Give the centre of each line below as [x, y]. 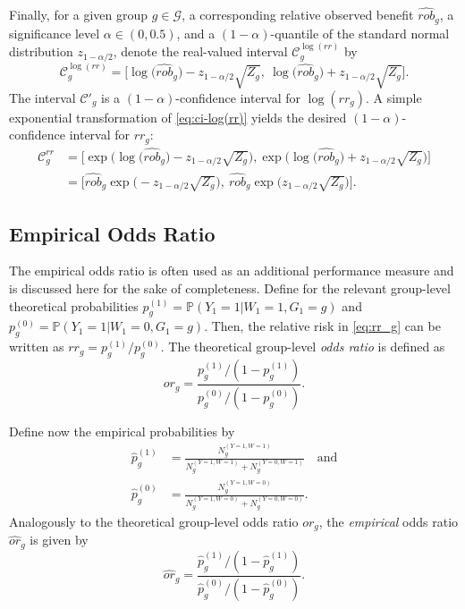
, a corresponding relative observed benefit [298, 15]
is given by [59, 540]
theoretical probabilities [74, 305]
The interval [42, 97]
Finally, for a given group [79, 15]
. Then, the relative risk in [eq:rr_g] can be [322, 326]
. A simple [393, 97]
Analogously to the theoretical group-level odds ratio [154, 521]
